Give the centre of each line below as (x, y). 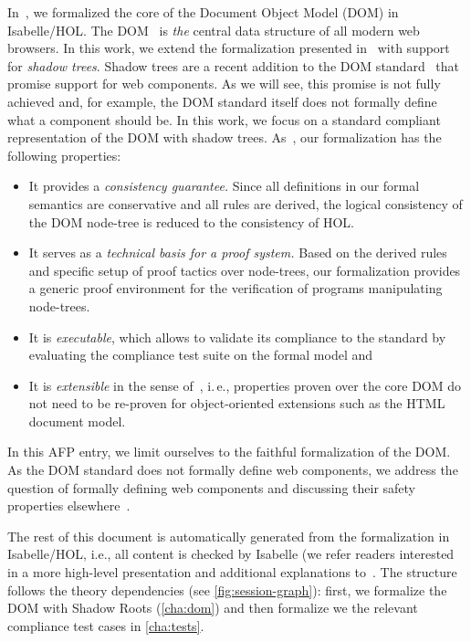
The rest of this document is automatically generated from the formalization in (229, 536)
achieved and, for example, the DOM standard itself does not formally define (222, 101)
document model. (77, 421)
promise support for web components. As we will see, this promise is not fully (224, 84)
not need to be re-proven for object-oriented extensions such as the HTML (237, 403)
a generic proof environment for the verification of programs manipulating (235, 288)
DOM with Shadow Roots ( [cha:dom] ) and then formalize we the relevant (213, 608)
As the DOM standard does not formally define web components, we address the (233, 470)
